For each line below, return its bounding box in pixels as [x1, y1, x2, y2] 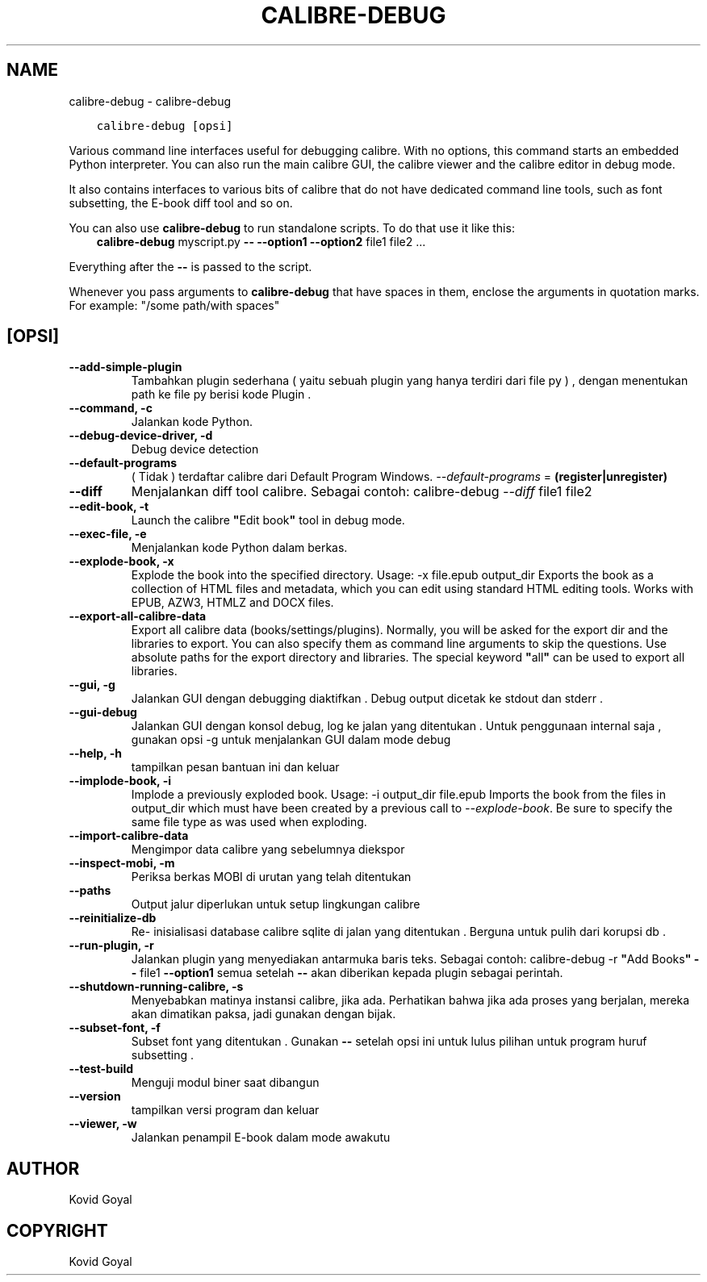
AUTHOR [6, 1158, 80, 1179]
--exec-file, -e [69, 527, 147, 541]
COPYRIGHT [6, 1220, 108, 1241]
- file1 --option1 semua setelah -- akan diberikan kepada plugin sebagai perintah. [131, 966, 563, 980]
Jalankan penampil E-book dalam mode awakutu [131, 1130, 391, 1145]
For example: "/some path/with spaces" [69, 298, 280, 312]
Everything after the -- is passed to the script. [69, 259, 312, 274]
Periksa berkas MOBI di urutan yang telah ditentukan [131, 870, 412, 884]
